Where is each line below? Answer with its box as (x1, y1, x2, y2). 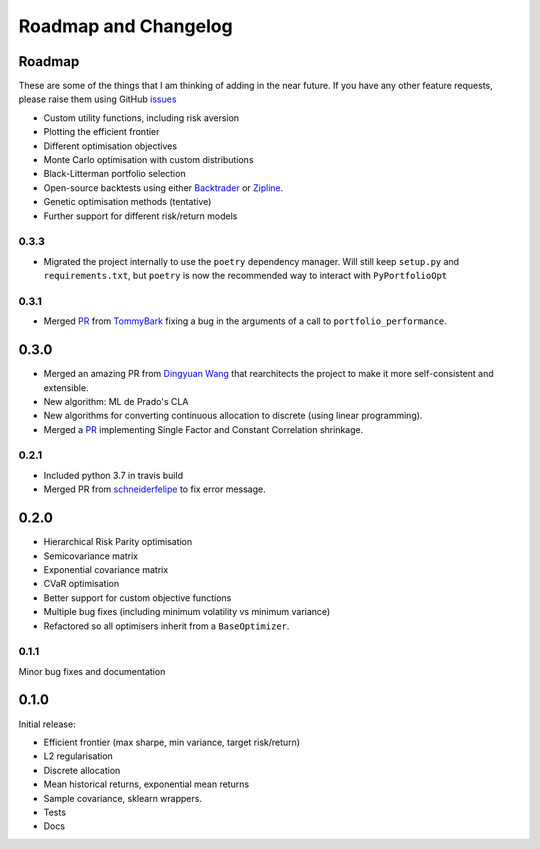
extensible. (43, 381, 89, 394)
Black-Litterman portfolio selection (43, 168, 186, 180)
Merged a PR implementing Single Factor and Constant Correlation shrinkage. (43, 423, 364, 435)
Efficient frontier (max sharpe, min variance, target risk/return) (43, 736, 300, 748)
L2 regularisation (43, 750, 114, 762)
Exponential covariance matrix (43, 563, 169, 575)
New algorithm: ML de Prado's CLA (43, 395, 189, 407)
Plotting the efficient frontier (43, 126, 160, 138)
